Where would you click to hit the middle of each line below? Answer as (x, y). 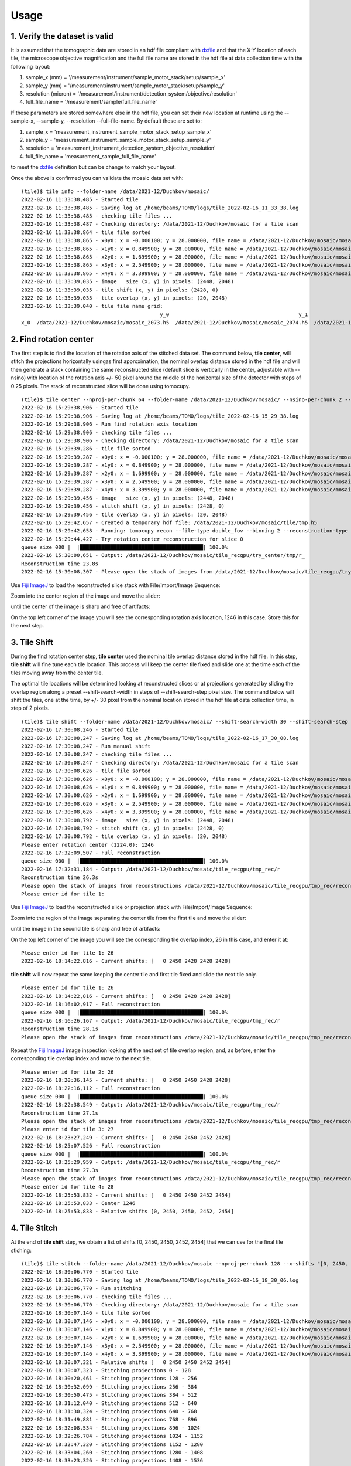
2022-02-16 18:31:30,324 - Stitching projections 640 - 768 (109, 1411)
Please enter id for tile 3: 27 (68, 1129)
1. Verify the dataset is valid (62, 36)
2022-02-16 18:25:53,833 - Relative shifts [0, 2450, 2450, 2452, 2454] (128, 1212)
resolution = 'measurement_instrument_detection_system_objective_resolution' (121, 148)
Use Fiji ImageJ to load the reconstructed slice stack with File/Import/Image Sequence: (116, 585)
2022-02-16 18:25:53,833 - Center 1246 (78, 1203)
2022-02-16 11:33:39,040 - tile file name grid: (92, 306)
